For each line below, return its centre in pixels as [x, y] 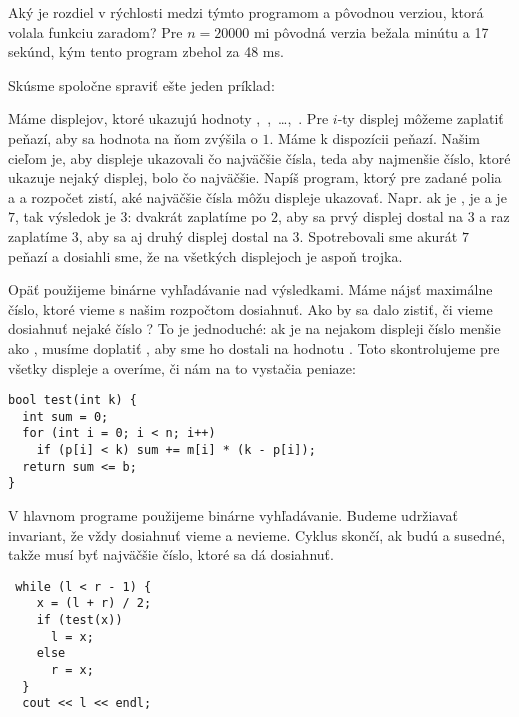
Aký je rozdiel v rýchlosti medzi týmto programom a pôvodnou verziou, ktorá [246, 12]
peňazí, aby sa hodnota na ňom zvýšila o [133, 137]
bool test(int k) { [72, 400]
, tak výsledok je [65, 216]
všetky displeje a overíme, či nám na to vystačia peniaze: [182, 367]
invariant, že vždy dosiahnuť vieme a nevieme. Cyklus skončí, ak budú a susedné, [257, 534]
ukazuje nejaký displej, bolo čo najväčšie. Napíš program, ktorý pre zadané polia [255, 177]
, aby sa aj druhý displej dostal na [183, 235]
